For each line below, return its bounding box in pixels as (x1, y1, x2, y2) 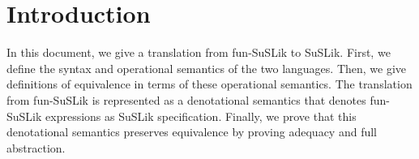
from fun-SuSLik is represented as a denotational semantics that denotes (6, 91, 366, 108)
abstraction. (6, 139, 66, 156)
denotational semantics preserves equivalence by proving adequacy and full (6, 123, 377, 140)
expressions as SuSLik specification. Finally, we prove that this (45, 107, 357, 124)
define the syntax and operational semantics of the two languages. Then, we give (6, 59, 407, 76)
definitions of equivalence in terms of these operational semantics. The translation (6, 75, 413, 92)
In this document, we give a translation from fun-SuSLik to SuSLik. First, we (6, 44, 391, 61)
